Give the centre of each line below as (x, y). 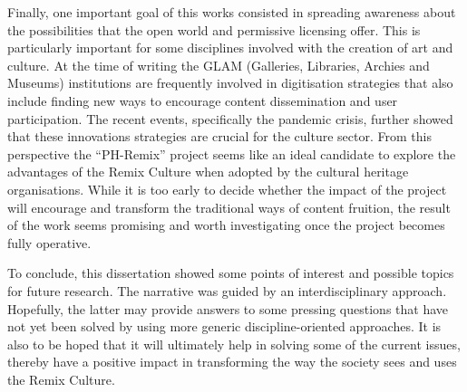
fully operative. (49, 242)
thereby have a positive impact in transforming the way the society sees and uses (232, 362)
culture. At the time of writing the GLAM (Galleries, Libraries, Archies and (219, 65)
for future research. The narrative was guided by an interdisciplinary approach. (227, 290)
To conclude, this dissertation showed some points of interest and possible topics (231, 273)
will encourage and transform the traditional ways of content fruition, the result (229, 207)
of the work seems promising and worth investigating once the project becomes (226, 225)
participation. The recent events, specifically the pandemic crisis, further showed (230, 118)
